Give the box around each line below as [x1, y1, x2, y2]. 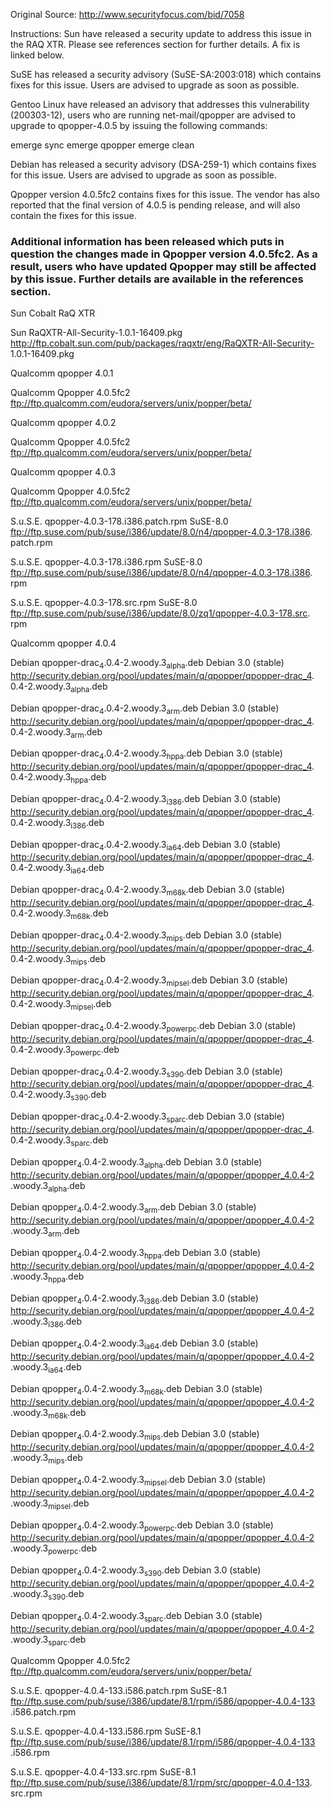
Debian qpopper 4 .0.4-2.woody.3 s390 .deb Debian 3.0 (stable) [10, 1564, 262, 1578]
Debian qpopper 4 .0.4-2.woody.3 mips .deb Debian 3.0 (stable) [10, 1428, 260, 1443]
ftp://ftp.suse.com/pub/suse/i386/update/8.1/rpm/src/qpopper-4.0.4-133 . [10, 1777, 313, 1789]
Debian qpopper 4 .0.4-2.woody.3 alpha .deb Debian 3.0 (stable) [10, 1155, 263, 1170]
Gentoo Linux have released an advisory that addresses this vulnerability [10, 99, 310, 110]
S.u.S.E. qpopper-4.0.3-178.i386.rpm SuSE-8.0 [10, 556, 203, 568]
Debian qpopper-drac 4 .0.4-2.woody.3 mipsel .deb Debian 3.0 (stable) [10, 974, 288, 989]
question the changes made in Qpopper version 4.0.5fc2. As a [10, 247, 318, 261]
